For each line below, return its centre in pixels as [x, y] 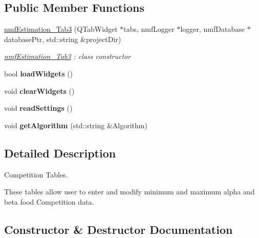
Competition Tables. [36, 174]
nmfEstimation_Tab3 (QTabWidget [61, 29]
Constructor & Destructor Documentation [118, 229]
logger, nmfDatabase [212, 29]
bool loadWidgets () [39, 73]
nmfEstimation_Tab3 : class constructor [68, 56]
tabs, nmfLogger [149, 29]
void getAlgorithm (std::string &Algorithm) [76, 125]
